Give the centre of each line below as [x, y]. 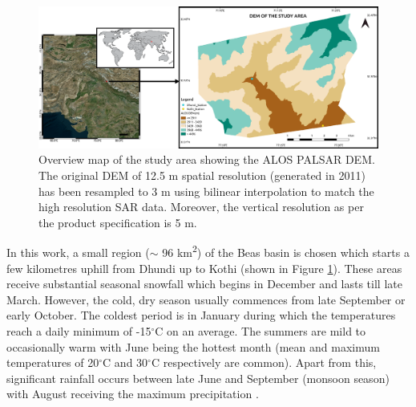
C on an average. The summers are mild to [261, 330]
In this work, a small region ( [78, 252]
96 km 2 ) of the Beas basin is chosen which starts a [286, 251]
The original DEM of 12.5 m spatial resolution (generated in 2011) [202, 175]
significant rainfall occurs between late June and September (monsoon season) [198, 378]
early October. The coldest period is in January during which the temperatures [201, 315]
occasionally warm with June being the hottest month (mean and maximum [193, 346]
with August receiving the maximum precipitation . [133, 394]
